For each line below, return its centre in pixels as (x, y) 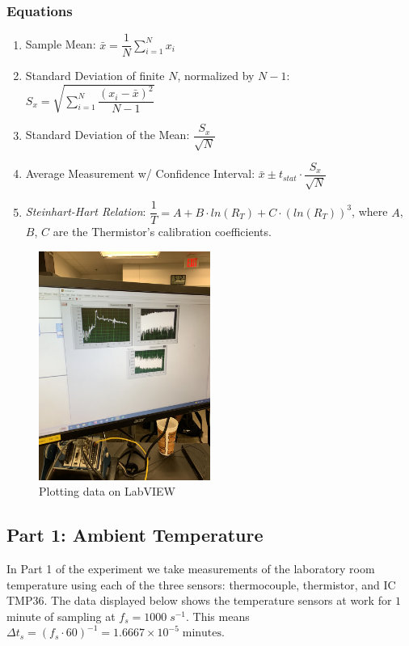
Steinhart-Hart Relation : (86, 211)
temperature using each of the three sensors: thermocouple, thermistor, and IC (201, 584)
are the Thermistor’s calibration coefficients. (162, 232)
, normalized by (216, 76)
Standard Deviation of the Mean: (108, 135)
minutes (202, 633)
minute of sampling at (61, 616)
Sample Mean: (61, 44)
